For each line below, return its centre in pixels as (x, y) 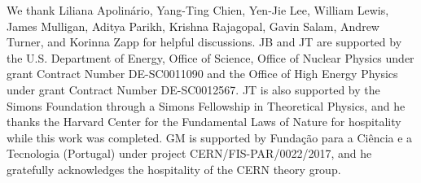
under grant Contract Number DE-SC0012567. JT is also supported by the (193, 89)
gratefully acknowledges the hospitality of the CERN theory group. (174, 169)
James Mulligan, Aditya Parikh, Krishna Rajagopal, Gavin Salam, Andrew (193, 26)
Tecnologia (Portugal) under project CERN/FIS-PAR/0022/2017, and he (189, 153)
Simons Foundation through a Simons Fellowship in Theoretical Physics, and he (206, 105)
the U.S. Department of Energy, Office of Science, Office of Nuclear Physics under (210, 57)
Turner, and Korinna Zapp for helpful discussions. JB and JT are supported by (204, 42)
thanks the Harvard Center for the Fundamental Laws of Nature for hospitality (204, 122)
